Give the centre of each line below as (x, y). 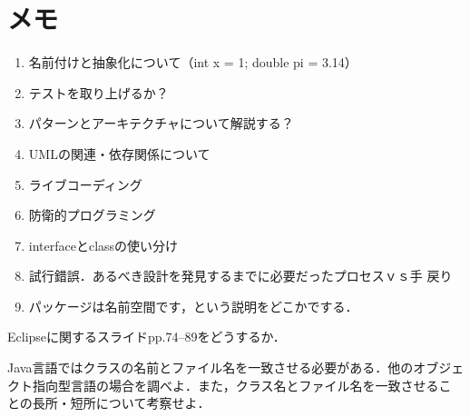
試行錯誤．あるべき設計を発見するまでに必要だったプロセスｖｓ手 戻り (240, 276)
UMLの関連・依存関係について (119, 153)
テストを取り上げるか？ (98, 92)
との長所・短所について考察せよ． (109, 403)
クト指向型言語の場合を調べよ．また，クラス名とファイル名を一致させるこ (230, 385)
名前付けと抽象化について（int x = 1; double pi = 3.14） (193, 62)
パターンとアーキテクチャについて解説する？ (161, 123)
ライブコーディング (85, 184)
